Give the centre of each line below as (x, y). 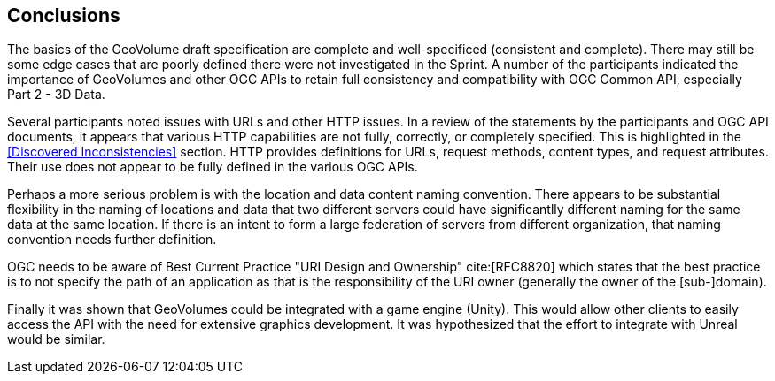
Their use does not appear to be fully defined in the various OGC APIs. (213, 167)
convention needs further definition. (112, 240)
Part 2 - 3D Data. (56, 95)
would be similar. (56, 339)
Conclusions (64, 15)
